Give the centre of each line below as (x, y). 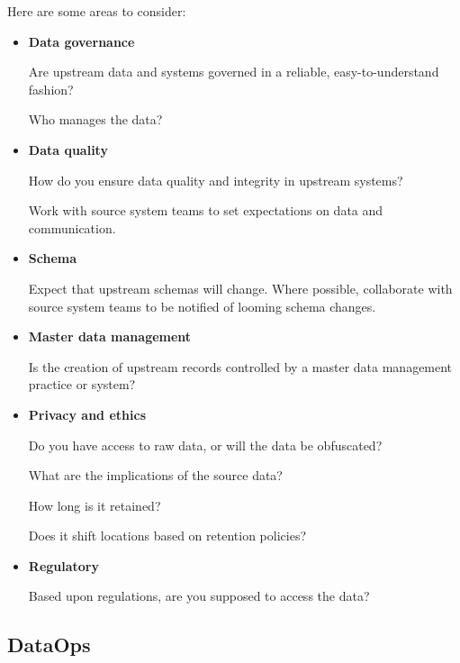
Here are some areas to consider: (97, 11)
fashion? (51, 89)
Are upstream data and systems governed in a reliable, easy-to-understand (234, 72)
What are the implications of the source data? (155, 475)
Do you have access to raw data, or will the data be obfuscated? (205, 445)
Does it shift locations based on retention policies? (167, 536)
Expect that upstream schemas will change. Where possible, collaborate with (240, 288)
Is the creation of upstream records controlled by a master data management (240, 366)
